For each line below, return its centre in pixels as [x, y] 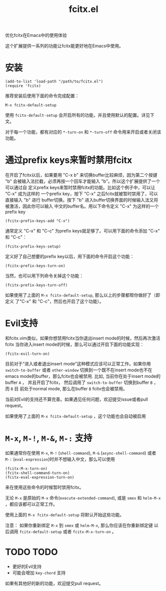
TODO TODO [32, 552]
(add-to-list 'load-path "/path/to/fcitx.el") [54, 82]
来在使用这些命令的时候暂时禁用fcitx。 [44, 487]
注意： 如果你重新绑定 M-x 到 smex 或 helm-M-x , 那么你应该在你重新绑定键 [79, 525]
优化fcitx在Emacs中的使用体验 [36, 35]
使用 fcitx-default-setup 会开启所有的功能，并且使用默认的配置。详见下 [80, 115]
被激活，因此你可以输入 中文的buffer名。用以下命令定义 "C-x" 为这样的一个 [82, 206]
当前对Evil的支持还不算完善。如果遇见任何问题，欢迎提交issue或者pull [77, 399]
